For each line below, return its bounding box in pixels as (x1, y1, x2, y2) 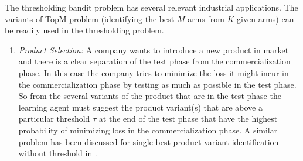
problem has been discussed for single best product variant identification (18, 135, 279, 148)
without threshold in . (18, 147, 97, 159)
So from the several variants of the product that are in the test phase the (18, 90, 281, 102)
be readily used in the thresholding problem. (5, 24, 164, 36)
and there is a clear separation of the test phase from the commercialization (18, 55, 291, 67)
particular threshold (18, 112, 90, 125)
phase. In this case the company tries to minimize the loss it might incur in (18, 66, 289, 78)
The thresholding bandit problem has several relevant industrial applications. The (5, 1, 298, 13)
